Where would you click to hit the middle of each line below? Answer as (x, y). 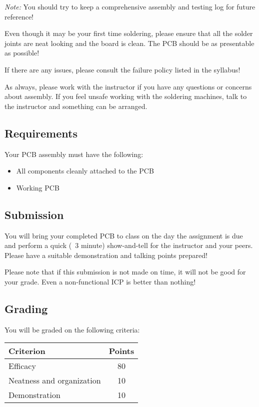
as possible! (22, 53)
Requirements (41, 133)
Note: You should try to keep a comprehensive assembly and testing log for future (130, 6)
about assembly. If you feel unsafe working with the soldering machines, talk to (126, 96)
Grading (26, 308)
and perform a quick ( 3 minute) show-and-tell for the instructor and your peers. (129, 245)
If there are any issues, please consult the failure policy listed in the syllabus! (122, 69)
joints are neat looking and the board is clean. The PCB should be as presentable (129, 43)
